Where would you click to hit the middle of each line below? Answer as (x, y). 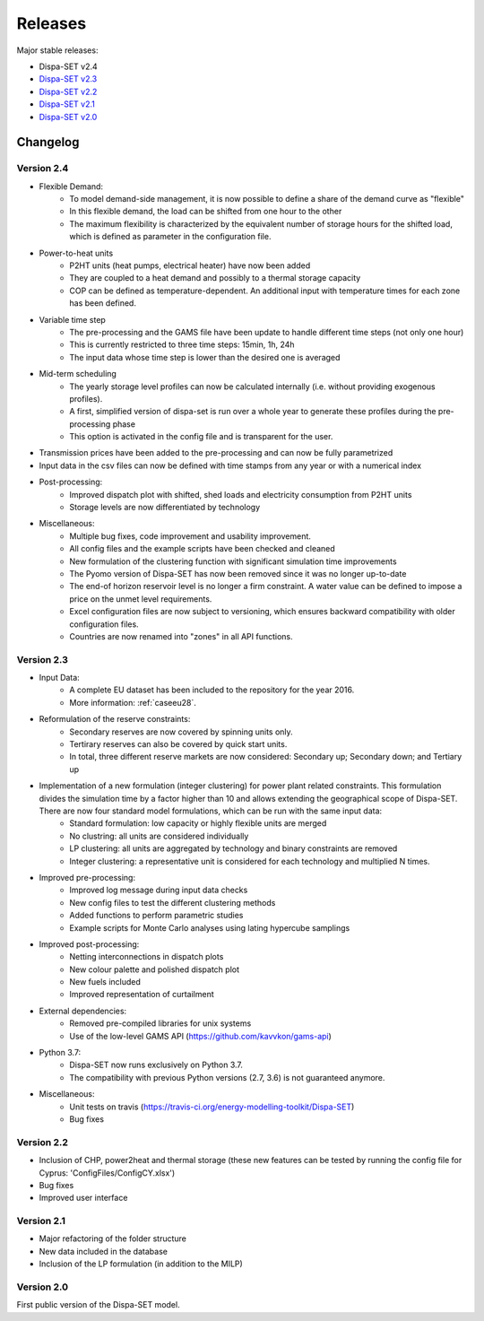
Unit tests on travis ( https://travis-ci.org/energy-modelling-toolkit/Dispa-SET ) (212, 1107)
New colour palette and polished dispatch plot (155, 969)
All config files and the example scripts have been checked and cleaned (202, 549)
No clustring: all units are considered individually (159, 836)
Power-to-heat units (76, 253)
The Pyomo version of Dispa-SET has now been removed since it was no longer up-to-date (238, 573)
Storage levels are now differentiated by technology (165, 508)
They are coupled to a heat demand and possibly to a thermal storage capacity (215, 278)
